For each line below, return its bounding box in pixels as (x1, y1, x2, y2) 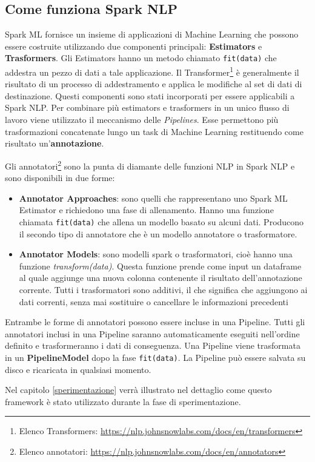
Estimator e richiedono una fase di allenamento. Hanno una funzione (19, 203, 274, 216)
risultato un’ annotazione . (5, 137, 104, 150)
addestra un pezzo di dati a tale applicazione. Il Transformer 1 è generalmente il (5, 64, 299, 78)
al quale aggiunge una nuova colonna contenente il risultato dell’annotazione (19, 271, 302, 284)
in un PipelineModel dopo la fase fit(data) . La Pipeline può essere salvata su (5, 351, 306, 363)
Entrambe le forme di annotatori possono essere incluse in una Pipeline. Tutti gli (5, 315, 305, 328)
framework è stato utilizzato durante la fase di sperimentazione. (5, 395, 241, 408)
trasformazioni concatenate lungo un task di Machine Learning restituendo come (5, 125, 303, 137)
